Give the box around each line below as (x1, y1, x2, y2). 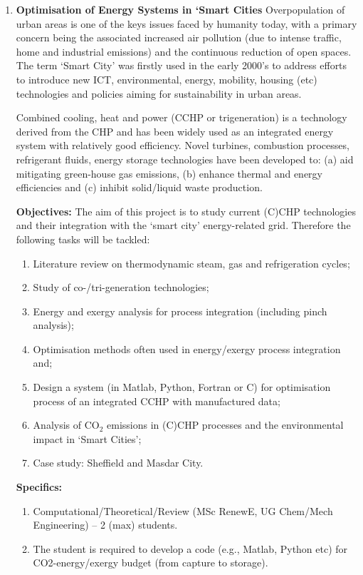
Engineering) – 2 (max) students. (33, 517, 178, 532)
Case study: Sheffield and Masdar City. (33, 455, 204, 470)
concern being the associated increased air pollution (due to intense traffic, (16, 30, 342, 45)
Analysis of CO (33, 417, 100, 432)
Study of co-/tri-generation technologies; (33, 280, 209, 295)
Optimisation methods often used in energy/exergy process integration (33, 341, 341, 356)
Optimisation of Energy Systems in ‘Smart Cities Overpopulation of (16, 2, 345, 16)
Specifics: (16, 479, 63, 494)
